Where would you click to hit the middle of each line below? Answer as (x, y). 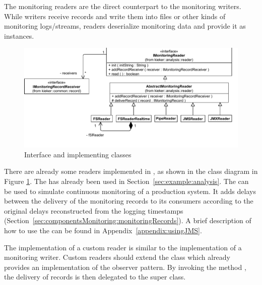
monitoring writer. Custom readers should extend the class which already (117, 257)
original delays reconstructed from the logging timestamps (94, 210)
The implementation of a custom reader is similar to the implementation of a (123, 247)
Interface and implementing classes (78, 154)
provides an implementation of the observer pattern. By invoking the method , (125, 267)
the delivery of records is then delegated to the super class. (95, 277)
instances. (19, 35)
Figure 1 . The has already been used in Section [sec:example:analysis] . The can (126, 181)
